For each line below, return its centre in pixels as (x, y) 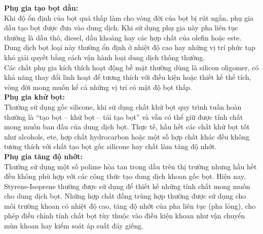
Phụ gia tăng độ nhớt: (43, 156)
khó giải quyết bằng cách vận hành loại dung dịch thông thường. (105, 57)
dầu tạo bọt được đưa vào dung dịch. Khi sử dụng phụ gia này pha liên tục (121, 28)
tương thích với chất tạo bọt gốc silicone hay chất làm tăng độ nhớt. (110, 146)
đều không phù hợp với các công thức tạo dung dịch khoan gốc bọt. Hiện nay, (125, 176)
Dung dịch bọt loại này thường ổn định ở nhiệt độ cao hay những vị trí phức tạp (130, 47)
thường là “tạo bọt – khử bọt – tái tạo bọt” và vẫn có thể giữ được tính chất (124, 116)
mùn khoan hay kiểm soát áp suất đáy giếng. (74, 226)
